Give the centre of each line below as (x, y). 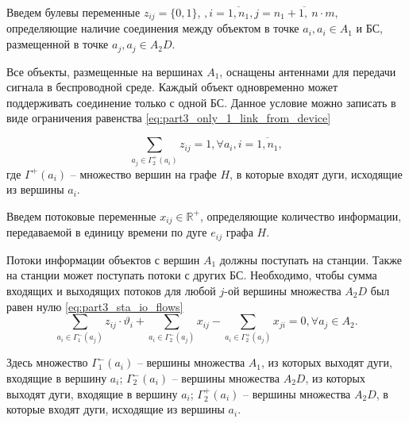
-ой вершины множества (283, 290)
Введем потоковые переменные (81, 215)
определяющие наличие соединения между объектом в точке (153, 28)
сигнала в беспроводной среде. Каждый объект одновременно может (172, 87)
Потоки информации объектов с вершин (103, 259)
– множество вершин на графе (143, 173)
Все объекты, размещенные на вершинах (105, 71)
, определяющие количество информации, (301, 215)
